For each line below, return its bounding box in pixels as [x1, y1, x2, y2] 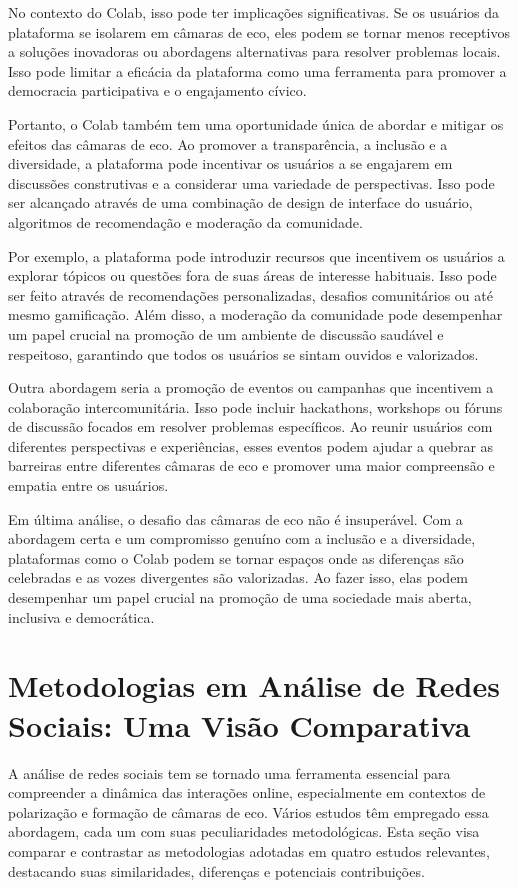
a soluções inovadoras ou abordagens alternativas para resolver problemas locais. [8, 41, 501, 62]
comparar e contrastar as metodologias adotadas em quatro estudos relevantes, [8, 840, 490, 861]
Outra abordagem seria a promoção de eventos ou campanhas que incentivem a [8, 377, 494, 398]
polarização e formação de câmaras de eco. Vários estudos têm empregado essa [8, 801, 489, 822]
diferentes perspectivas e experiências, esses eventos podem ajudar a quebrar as [8, 435, 494, 456]
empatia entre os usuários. [8, 475, 169, 496]
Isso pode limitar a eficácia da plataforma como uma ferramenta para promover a [8, 60, 507, 81]
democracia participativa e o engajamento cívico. [8, 80, 307, 101]
